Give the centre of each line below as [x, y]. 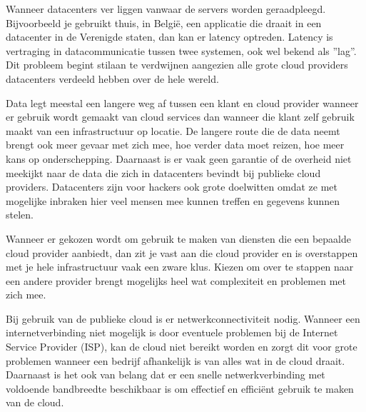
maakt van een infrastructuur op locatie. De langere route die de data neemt [173, 130]
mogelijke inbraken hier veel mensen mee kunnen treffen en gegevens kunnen [173, 200]
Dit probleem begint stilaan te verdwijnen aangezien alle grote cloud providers [177, 65]
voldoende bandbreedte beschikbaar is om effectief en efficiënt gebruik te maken [180, 388]
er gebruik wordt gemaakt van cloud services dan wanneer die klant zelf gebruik [180, 117]
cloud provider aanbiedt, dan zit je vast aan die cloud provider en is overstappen [182, 252]
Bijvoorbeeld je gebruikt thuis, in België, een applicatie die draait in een [164, 22]
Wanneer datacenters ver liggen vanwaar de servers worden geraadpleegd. [166, 9]
